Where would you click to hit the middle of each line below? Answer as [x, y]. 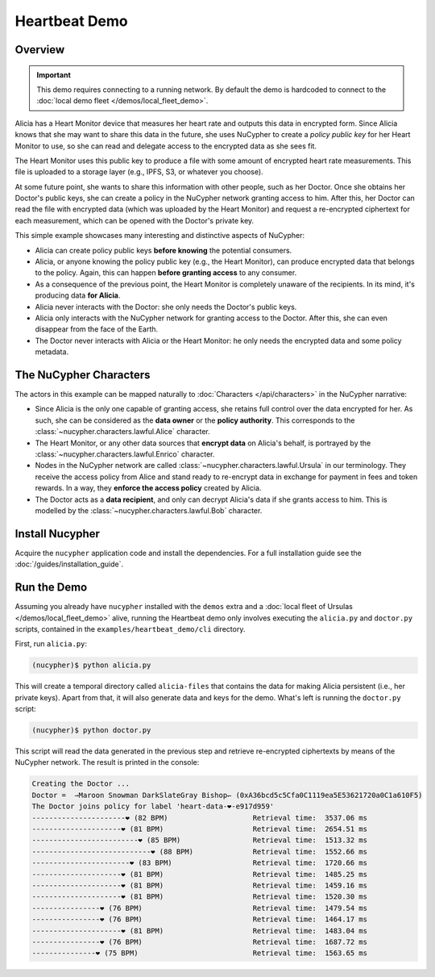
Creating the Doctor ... [81, 784]
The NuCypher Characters [83, 375]
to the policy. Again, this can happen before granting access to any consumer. [166, 273]
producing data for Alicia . [78, 295]
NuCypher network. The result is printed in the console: [107, 762]
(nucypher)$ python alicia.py [91, 665]
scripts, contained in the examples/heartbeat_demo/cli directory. [130, 628]
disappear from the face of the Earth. [97, 329]
